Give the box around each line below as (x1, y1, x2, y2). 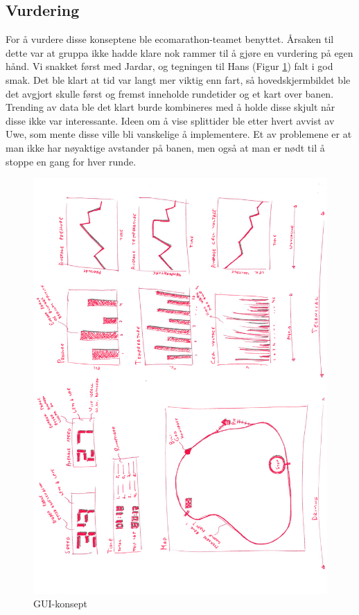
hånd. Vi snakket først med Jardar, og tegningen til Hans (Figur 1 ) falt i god (6, 59, 333, 73)
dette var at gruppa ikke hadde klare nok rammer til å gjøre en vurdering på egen (6, 45, 353, 60)
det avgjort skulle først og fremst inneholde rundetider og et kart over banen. (6, 86, 334, 100)
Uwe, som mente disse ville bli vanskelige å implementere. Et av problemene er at (6, 127, 352, 141)
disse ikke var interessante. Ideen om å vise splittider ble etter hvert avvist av (6, 113, 335, 127)
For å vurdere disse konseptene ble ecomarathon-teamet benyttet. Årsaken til (6, 32, 334, 46)
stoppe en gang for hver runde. (6, 154, 137, 168)
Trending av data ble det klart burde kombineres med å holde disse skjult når (6, 100, 335, 114)
